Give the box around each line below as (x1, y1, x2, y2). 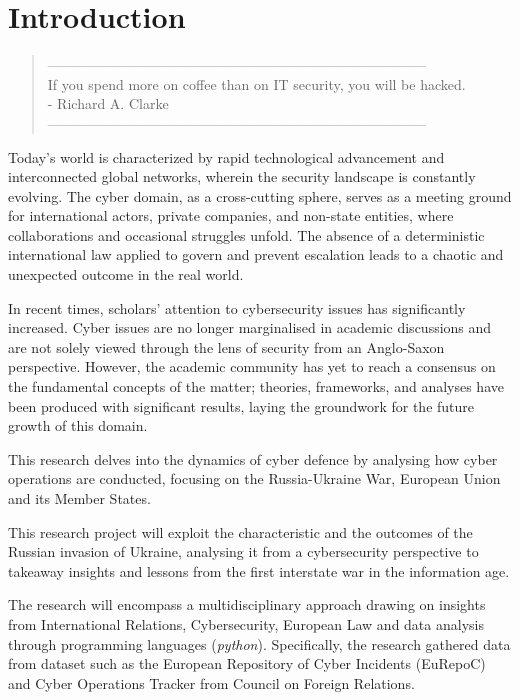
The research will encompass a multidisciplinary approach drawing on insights (8, 594, 486, 615)
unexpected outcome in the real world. (8, 264, 244, 285)
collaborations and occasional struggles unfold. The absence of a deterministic (8, 224, 485, 245)
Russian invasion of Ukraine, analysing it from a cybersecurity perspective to (8, 541, 479, 562)
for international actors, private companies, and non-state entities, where (8, 205, 454, 226)
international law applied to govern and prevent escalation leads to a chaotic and (8, 244, 504, 265)
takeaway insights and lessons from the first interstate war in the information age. (8, 560, 510, 581)
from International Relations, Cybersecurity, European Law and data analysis (8, 613, 484, 634)
